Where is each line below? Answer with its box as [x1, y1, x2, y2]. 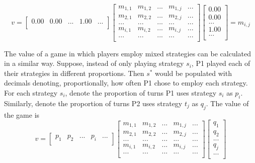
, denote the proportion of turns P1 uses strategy [65, 87, 217, 98]
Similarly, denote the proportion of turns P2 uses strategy [4, 98, 183, 108]
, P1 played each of [191, 58, 250, 68]
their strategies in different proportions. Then [4, 67, 144, 78]
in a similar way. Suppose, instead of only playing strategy [4, 58, 184, 68]
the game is [4, 109, 40, 120]
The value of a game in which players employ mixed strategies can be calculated [4, 48, 251, 58]
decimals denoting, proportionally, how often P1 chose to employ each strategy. [4, 77, 248, 88]
